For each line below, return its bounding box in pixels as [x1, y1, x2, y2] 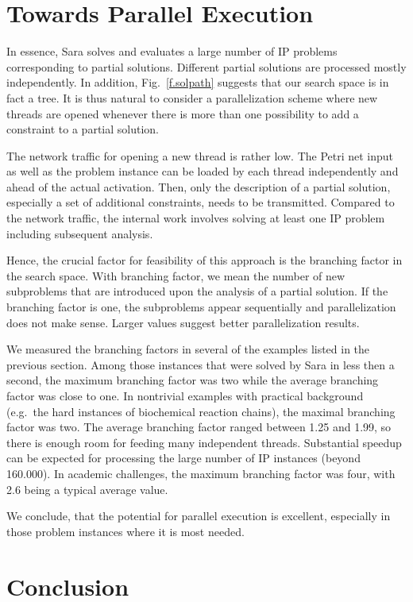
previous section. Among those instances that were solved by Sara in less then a [6, 356, 395, 372]
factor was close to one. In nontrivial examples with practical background [6, 388, 364, 403]
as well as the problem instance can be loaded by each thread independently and [6, 163, 399, 179]
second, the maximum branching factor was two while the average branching [6, 372, 379, 388]
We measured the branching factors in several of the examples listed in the [6, 341, 370, 357]
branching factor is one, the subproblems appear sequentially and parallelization [6, 299, 396, 315]
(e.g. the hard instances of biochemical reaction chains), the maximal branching [6, 403, 396, 419]
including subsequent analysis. [6, 225, 153, 241]
